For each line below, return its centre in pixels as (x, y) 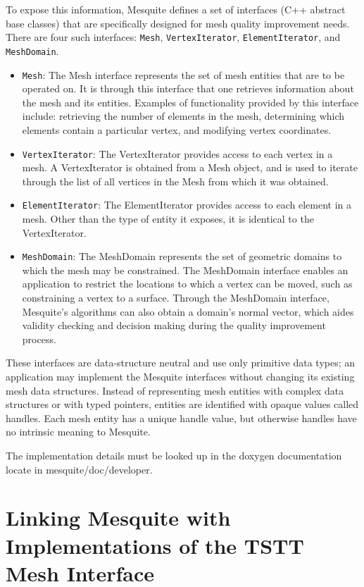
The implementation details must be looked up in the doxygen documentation (174, 455)
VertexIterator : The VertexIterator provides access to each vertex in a (177, 153)
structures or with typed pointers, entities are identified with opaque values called (182, 404)
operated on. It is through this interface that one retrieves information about (188, 88)
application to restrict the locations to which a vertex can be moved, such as (187, 284)
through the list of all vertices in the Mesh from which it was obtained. (175, 181)
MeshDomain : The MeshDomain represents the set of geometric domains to (182, 256)
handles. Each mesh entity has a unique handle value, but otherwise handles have (181, 418)
